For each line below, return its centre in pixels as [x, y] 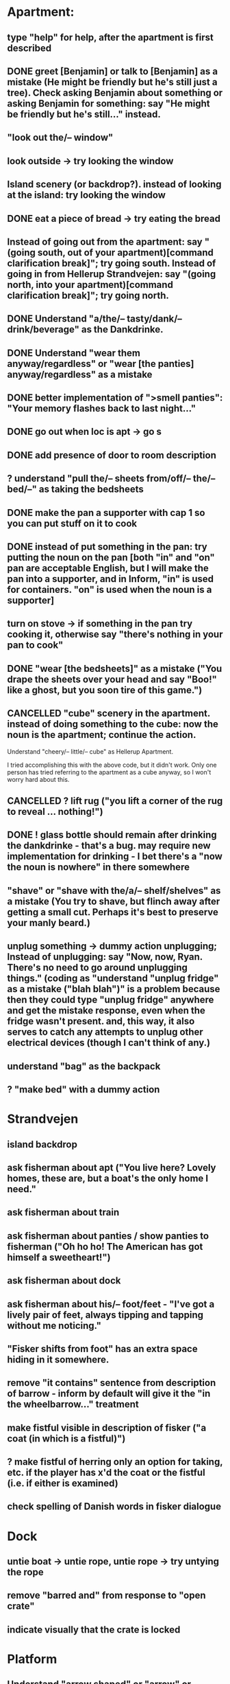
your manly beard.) [49, 922]
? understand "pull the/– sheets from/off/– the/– [111, 479]
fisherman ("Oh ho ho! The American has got [105, 1247]
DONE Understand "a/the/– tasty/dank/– [95, 319]
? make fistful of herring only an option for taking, [115, 1462]
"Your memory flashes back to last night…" [102, 408]
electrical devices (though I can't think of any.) [109, 1043]
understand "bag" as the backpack [84, 1066]
